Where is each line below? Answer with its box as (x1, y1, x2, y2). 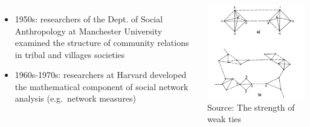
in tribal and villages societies (15, 48, 125, 60)
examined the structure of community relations (15, 36, 189, 49)
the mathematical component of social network (15, 80, 189, 93)
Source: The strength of (207, 100, 295, 113)
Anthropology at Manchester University (15, 24, 163, 37)
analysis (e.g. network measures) (15, 92, 137, 105)
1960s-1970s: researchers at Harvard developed (15, 68, 187, 81)
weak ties (207, 112, 242, 125)
